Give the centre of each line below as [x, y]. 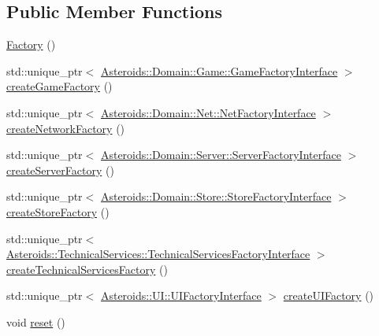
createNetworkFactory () [66, 128]
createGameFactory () [59, 86]
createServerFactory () [60, 170]
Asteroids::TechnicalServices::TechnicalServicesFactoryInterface [158, 254]
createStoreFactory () [58, 211]
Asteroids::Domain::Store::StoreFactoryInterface [216, 196]
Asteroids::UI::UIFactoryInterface [181, 295]
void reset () [36, 321]
